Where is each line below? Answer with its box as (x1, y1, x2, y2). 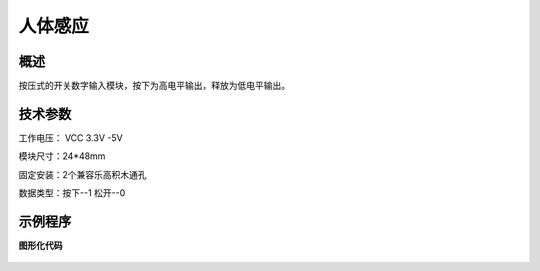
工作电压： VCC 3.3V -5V (18, 131, 124, 144)
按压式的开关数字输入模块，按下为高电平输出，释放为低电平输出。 (18, 80, 290, 92)
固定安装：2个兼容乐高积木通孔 (18, 168, 147, 180)
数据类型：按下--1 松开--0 (18, 187, 126, 199)
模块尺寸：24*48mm (18, 150, 106, 162)
